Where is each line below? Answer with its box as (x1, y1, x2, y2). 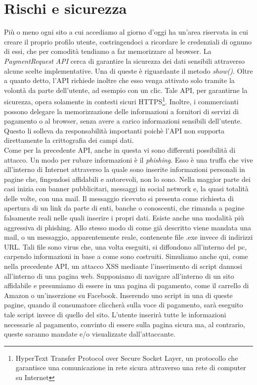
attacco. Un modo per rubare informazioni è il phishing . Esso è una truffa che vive (4, 154, 253, 165)
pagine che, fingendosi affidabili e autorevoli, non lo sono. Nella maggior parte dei (4, 173, 251, 184)
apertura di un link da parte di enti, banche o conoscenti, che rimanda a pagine (4, 203, 245, 213)
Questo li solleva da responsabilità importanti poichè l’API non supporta (4, 125, 225, 135)
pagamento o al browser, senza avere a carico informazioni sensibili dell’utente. (4, 116, 242, 126)
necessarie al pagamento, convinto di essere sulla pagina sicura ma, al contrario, (4, 319, 245, 329)
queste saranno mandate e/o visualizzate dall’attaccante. (4, 329, 175, 339)
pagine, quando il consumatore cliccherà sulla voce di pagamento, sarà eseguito (4, 299, 243, 310)
